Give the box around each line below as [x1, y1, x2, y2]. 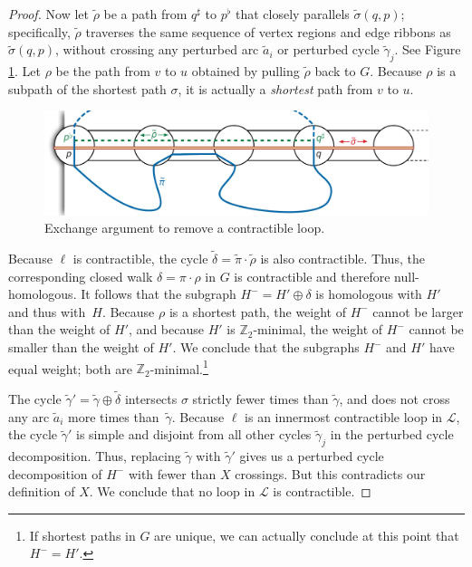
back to [314, 61, 356, 80]
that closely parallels [235, 5, 350, 23]
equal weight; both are [8, 359, 132, 378]
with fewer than [128, 464, 217, 483]
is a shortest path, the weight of [169, 302, 346, 321]
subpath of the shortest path [8, 79, 167, 98]
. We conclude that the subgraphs [172, 338, 360, 357]
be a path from [103, 5, 188, 23]
